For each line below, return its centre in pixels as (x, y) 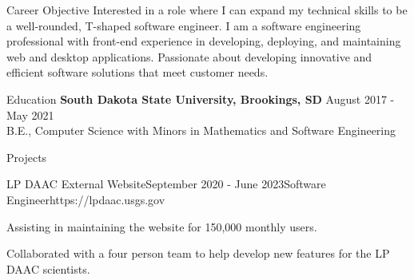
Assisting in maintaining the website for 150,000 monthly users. (162, 226)
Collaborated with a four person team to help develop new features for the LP (198, 253)
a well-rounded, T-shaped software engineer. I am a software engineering (184, 25)
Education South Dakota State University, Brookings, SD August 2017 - (201, 99)
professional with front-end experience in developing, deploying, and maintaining (204, 41)
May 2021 (30, 114)
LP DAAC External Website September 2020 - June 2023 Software (166, 184)
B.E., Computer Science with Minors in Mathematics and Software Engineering (201, 130)
